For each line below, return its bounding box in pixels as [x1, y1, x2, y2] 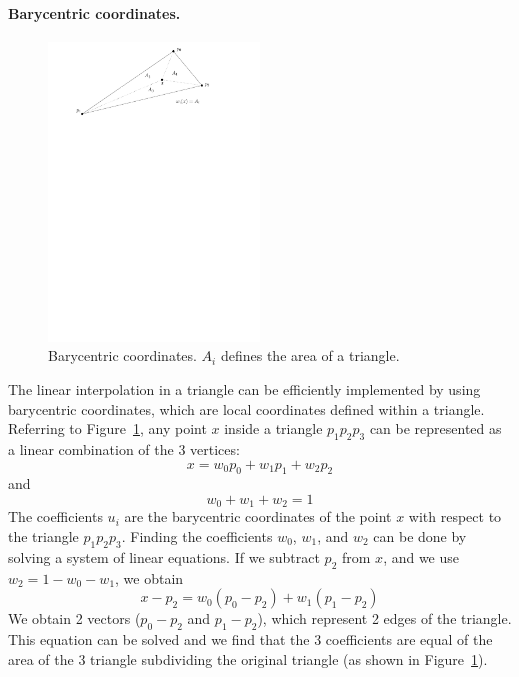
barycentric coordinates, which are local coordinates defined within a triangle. [8, 398, 485, 419]
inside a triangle [224, 418, 323, 439]
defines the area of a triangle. [220, 345, 400, 366]
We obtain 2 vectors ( [8, 608, 141, 629]
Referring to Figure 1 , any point [8, 418, 207, 439]
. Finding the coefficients [121, 525, 273, 546]
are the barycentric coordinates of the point [124, 506, 392, 527]
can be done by [373, 525, 467, 546]
